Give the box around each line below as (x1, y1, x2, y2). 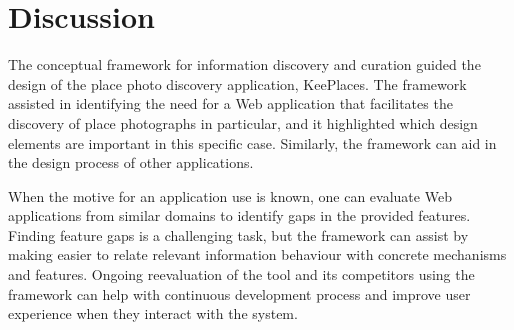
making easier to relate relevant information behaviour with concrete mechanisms (8, 244, 507, 265)
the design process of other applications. (8, 152, 254, 173)
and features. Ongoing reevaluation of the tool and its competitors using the (8, 264, 475, 285)
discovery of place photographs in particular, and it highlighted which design (8, 112, 478, 133)
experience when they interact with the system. (8, 303, 298, 324)
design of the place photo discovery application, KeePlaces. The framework (8, 73, 467, 94)
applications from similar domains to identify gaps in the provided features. (8, 205, 471, 226)
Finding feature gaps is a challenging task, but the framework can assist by (8, 224, 469, 245)
